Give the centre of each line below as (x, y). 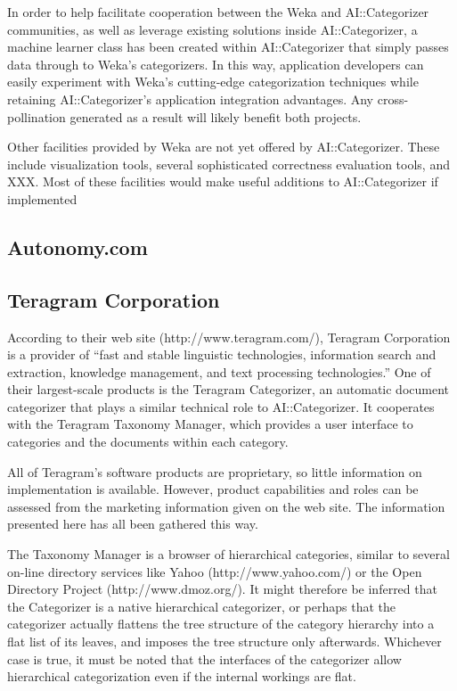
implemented (42, 198)
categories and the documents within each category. (148, 442)
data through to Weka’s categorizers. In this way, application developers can (216, 64)
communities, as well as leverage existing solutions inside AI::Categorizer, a (212, 29)
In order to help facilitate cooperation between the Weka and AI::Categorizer (218, 12)
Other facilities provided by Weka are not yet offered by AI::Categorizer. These (224, 147)
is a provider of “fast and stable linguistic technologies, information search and (222, 354)
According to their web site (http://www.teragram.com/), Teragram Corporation (229, 337)
